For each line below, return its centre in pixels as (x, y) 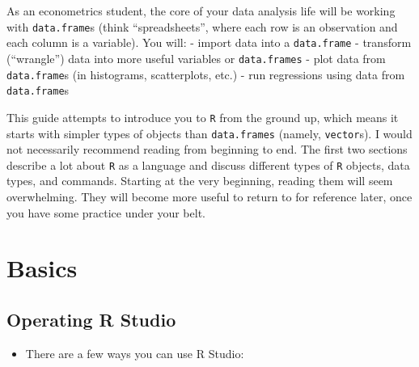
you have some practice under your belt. (106, 212)
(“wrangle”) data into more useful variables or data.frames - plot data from (196, 58)
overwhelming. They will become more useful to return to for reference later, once (209, 197)
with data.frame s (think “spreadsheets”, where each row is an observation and (202, 26)
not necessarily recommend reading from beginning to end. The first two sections (207, 149)
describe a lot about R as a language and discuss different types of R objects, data (208, 165)
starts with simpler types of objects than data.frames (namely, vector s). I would (209, 133)
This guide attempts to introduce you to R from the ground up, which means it (203, 117)
